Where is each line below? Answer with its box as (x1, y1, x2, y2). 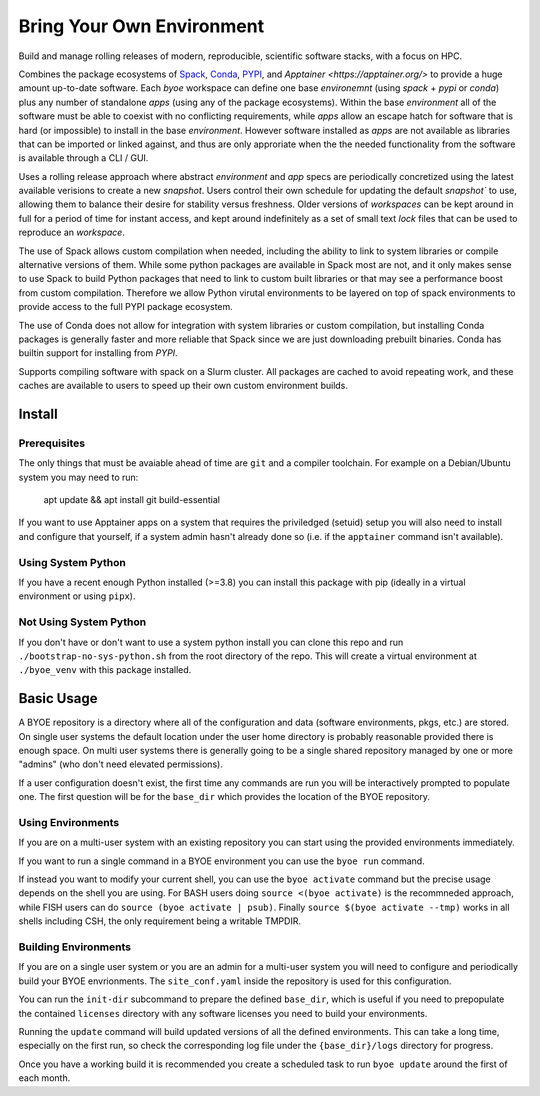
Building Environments (18, 940, 132, 954)
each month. (18, 1072, 71, 1084)
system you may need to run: (18, 471, 139, 483)
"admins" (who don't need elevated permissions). (18, 758, 224, 770)
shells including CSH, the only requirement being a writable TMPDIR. (18, 915, 302, 927)
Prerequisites (18, 436, 85, 450)
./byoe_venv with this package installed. (18, 664, 192, 676)
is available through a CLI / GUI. (18, 152, 149, 164)
